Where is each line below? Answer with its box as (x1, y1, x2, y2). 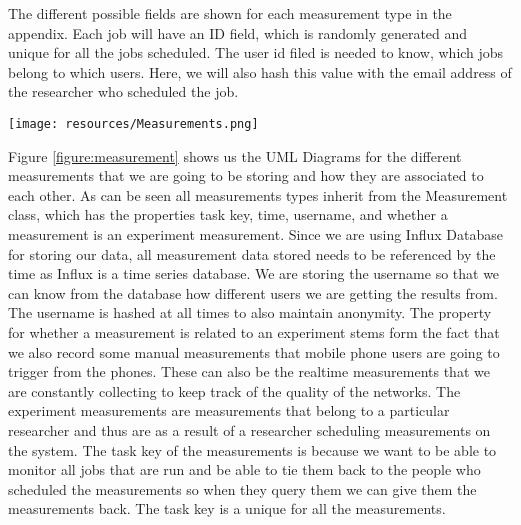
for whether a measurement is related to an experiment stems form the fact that (8, 321, 500, 342)
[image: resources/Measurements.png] (8, 116, 259, 131)
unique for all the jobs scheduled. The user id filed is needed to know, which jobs (8, 42, 504, 63)
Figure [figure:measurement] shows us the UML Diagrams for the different (8, 145, 462, 166)
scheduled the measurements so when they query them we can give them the (8, 478, 477, 499)
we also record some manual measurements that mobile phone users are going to (8, 341, 500, 362)
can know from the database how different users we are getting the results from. (8, 282, 498, 303)
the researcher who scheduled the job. (8, 81, 239, 102)
